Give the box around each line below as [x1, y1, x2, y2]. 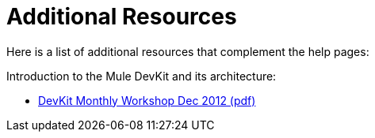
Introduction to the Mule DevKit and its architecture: [6, 69, 277, 83]
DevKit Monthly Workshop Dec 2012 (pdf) [38, 93, 256, 107]
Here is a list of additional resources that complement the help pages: [6, 44, 369, 58]
